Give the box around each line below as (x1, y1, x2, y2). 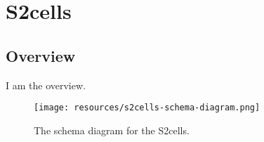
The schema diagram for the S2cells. (34, 122, 190, 137)
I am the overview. (6, 77, 86, 92)
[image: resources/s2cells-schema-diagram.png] (34, 103, 260, 113)
